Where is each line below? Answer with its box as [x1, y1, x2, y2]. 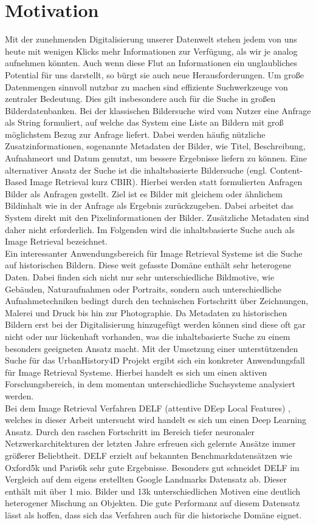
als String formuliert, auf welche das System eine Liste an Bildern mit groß [5, 116, 284, 129]
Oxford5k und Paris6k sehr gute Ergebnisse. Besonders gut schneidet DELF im [5, 461, 300, 473]
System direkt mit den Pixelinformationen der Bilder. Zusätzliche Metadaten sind [5, 211, 309, 224]
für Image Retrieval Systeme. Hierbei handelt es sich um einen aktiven [5, 365, 267, 378]
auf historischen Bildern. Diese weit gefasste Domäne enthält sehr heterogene [5, 259, 291, 271]
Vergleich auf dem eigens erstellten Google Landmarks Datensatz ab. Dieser [5, 473, 287, 486]
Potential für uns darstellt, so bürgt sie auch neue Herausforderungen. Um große [5, 68, 304, 81]
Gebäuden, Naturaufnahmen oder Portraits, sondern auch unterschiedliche [5, 282, 282, 295]
